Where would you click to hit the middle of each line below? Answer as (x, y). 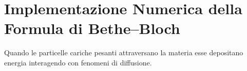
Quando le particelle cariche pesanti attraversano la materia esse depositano (124, 52)
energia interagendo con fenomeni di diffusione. (78, 62)
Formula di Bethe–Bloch (92, 28)
